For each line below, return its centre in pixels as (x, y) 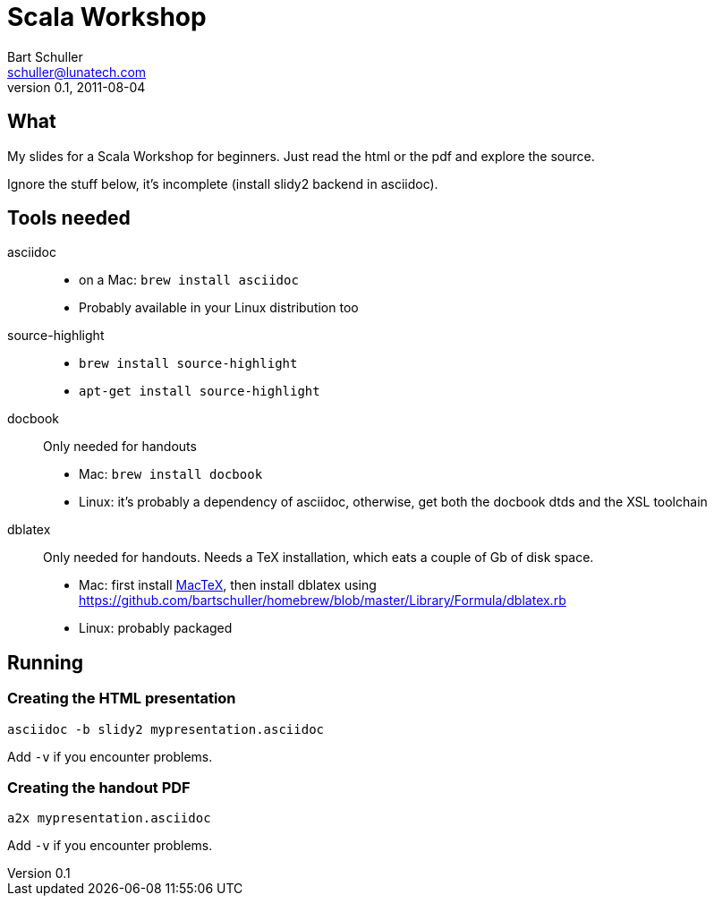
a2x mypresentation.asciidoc (109, 818)
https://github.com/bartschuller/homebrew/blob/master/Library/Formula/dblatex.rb (323, 601)
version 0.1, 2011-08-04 (76, 87)
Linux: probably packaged (156, 628)
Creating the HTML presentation (122, 699)
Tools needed (69, 218)
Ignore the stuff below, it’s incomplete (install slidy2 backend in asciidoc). (223, 183)
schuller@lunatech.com (77, 72)
